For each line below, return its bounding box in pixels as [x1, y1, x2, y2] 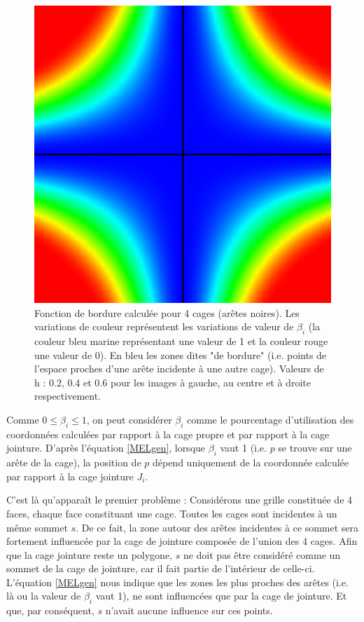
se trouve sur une [278, 440, 352, 455]
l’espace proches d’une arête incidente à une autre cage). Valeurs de [34, 361, 324, 376]
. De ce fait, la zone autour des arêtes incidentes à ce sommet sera [76, 520, 359, 534]
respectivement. [34, 388, 101, 403]
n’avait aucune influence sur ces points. [105, 603, 273, 618]
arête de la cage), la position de [6, 455, 141, 470]
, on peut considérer [86, 412, 172, 426]
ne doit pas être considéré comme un [183, 547, 341, 562]
